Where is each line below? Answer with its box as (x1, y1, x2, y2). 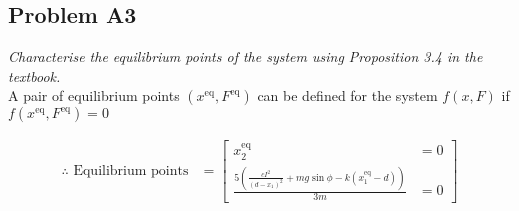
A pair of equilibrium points (8, 85, 180, 106)
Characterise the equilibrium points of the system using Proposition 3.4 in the (8, 46, 483, 67)
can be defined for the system (257, 85, 438, 106)
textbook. (8, 65, 61, 86)
